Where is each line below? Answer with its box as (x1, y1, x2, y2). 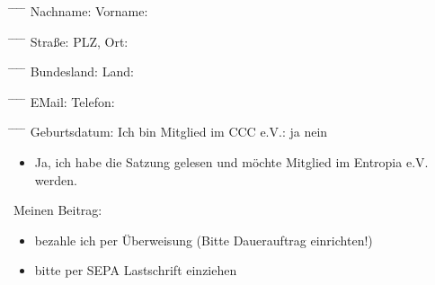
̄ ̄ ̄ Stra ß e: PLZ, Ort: (13, 31, 129, 50)
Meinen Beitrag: (13, 200, 102, 219)
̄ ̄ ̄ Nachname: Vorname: (13, 2, 148, 20)
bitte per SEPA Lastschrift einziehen (34, 261, 237, 280)
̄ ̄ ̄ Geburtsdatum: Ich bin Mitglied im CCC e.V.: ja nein (13, 122, 328, 141)
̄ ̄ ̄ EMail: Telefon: (13, 92, 115, 111)
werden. (34, 170, 77, 189)
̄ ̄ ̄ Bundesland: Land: (13, 62, 134, 81)
